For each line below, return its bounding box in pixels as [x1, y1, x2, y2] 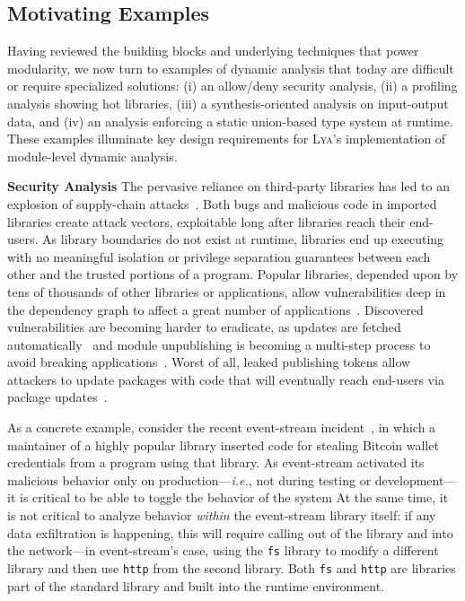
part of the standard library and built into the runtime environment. [7, 576, 384, 595]
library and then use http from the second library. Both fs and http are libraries [7, 558, 456, 577]
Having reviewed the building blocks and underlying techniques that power [7, 41, 419, 60]
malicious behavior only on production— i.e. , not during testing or [7, 470, 372, 489]
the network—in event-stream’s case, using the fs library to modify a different [7, 541, 439, 560]
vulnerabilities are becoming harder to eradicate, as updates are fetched [7, 318, 401, 336]
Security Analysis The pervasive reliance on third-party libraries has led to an [7, 177, 450, 196]
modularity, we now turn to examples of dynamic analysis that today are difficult [7, 58, 454, 77]
